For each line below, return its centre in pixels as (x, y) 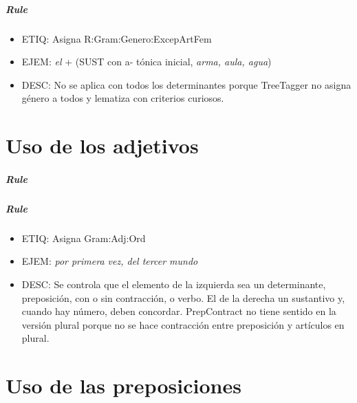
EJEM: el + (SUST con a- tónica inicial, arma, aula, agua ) (147, 62)
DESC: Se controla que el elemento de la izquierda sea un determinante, (174, 284)
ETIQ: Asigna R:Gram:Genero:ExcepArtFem (117, 38)
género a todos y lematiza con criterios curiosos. (123, 98)
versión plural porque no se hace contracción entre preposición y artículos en (183, 324)
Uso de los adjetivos (102, 145)
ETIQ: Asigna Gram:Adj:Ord (84, 238)
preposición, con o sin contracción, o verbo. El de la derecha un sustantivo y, (183, 297)
